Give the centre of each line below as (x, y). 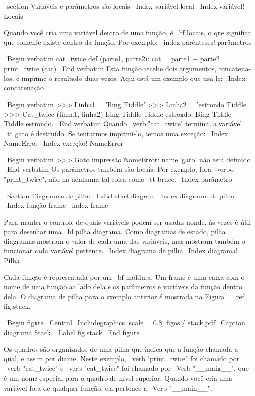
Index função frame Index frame (57, 205)
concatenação (24, 88)
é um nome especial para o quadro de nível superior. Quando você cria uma (118, 378)
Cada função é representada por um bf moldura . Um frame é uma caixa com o (124, 277)
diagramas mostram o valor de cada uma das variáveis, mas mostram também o (125, 241)
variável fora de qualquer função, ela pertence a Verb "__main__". (108, 387)
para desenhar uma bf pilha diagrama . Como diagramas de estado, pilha (115, 231)
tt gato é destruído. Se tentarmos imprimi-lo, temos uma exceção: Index (118, 133)
